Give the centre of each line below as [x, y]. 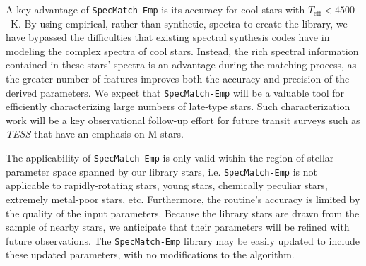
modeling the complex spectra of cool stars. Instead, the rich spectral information [182, 50]
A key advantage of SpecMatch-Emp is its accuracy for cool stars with [155, 9]
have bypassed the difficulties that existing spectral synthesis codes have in [168, 37]
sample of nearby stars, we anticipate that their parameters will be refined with [178, 227]
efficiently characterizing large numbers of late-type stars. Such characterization [178, 106]
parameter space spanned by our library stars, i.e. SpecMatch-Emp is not [161, 171]
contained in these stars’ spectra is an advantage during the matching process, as [181, 65]
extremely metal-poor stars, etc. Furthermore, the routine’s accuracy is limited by [183, 199]
